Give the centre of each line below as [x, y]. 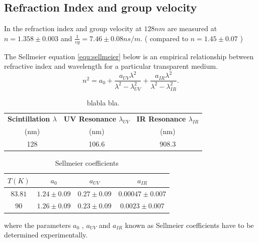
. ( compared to [164, 38]
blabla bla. [103, 102]
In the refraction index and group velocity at [73, 28]
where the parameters [37, 225]
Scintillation [29, 119]
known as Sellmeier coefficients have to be [189, 225]
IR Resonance [161, 119]
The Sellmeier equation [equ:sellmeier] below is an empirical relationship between [129, 56]
